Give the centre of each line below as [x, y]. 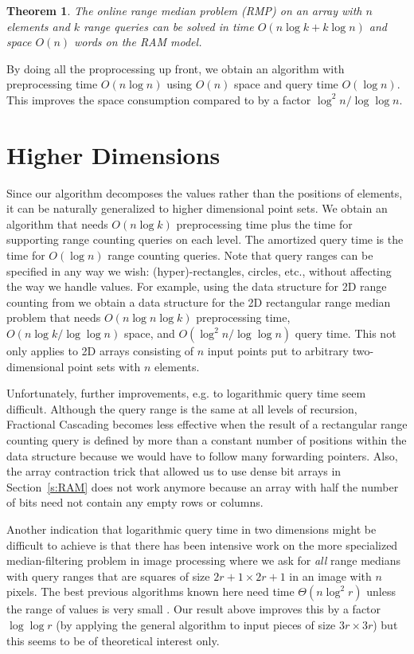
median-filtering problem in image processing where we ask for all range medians [204, 560]
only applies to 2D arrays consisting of [100, 351]
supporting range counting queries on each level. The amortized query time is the [205, 239]
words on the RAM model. [138, 42]
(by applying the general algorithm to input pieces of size [196, 624]
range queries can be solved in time [169, 26]
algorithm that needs [57, 223]
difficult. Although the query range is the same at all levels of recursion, [182, 408]
